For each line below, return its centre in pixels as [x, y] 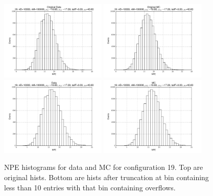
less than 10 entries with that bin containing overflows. [90, 187]
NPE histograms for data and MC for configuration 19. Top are [104, 167]
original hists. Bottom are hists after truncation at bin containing [107, 177]
